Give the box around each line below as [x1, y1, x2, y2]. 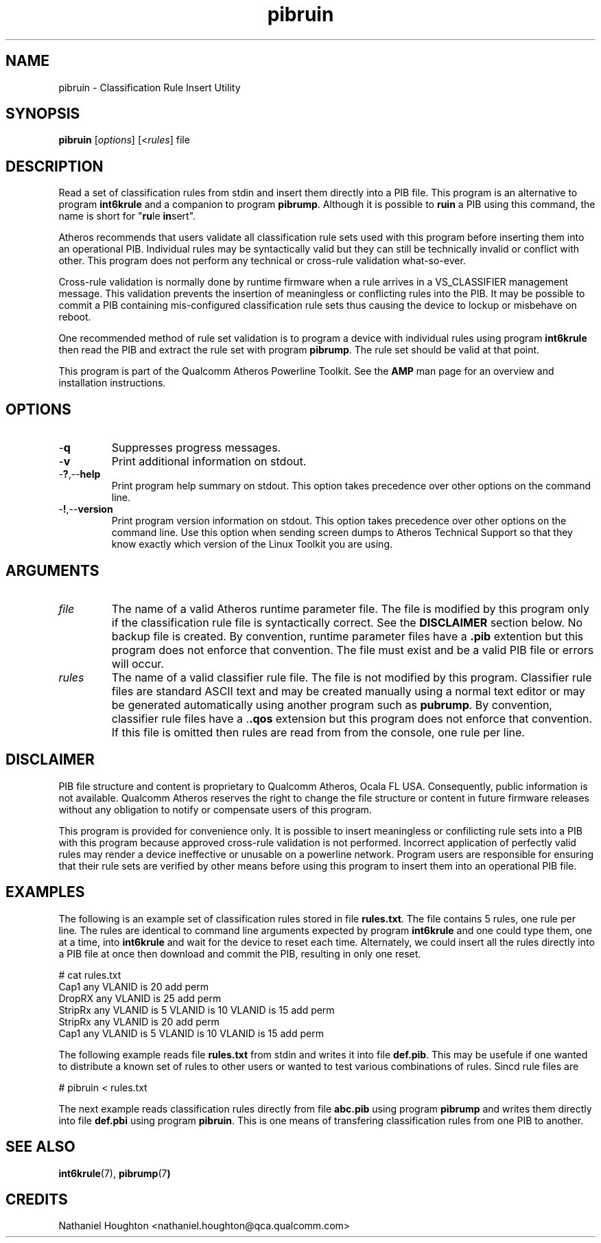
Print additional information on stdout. [111, 454, 307, 469]
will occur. [111, 656, 164, 671]
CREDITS [5, 1190, 68, 1208]
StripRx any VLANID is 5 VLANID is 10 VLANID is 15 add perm [58, 1003, 335, 1016]
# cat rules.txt [58, 968, 121, 981]
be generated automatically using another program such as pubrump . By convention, [111, 697, 552, 712]
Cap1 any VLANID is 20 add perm [58, 980, 209, 992]
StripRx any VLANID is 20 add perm [58, 1015, 220, 1027]
